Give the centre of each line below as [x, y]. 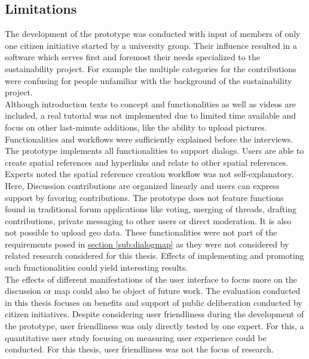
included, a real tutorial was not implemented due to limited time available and [151, 115]
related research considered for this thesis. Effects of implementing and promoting [154, 256]
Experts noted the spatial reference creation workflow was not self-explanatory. [149, 174]
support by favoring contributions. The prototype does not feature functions [144, 197]
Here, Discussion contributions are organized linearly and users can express [142, 185]
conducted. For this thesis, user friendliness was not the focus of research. [139, 349]
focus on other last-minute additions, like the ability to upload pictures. [136, 127]
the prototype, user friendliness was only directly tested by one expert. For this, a [154, 326]
